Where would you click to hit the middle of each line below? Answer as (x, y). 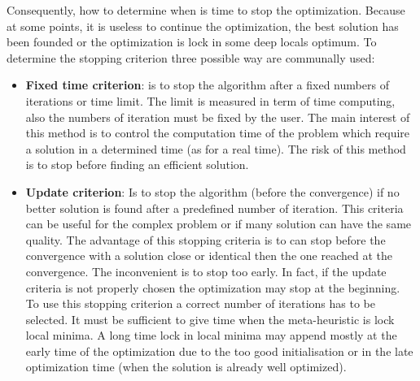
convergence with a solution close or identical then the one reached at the (209, 255)
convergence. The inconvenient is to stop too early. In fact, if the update (206, 271)
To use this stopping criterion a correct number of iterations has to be (200, 303)
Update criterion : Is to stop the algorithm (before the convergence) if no (212, 191)
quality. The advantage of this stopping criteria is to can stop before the (206, 239)
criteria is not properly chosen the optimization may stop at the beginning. (213, 287)
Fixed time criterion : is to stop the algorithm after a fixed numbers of (207, 85)
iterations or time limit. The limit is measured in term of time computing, (210, 100)
